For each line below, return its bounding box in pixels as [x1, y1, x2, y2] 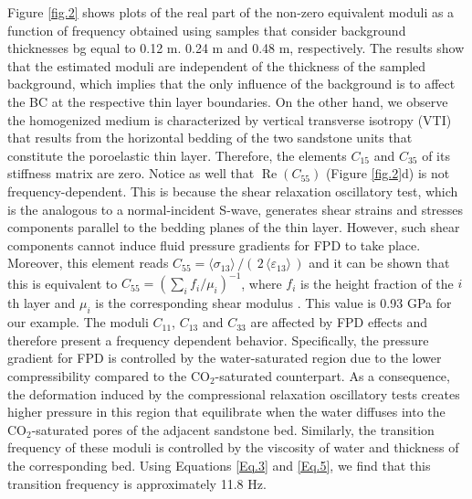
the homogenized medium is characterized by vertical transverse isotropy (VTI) [7, 110, 452, 129]
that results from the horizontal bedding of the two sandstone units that [7, 128, 413, 147]
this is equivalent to [7, 273, 118, 292]
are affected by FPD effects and [250, 313, 427, 332]
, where [241, 273, 282, 292]
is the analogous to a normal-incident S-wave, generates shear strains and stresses [7, 199, 464, 218]
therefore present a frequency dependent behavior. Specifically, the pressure [7, 330, 429, 349]
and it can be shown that [309, 253, 450, 272]
